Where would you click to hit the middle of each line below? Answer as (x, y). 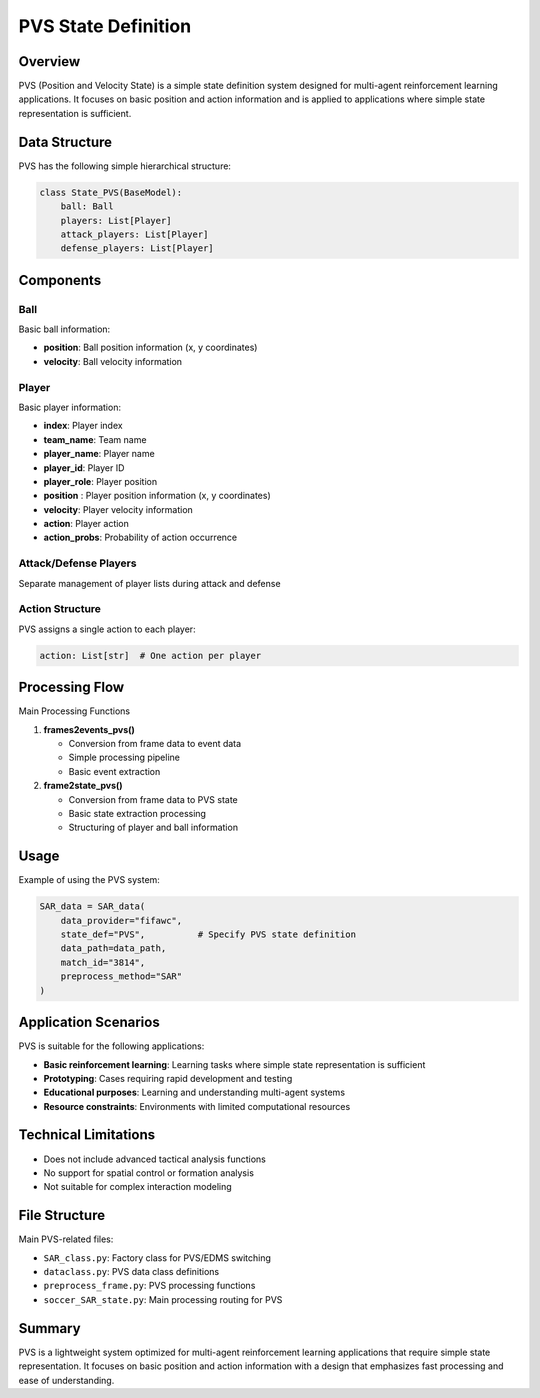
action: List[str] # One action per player (150, 655)
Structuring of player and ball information (153, 827)
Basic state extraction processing (137, 813)
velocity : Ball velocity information (113, 361)
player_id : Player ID (84, 467)
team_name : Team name (95, 439)
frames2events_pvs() (89, 729)
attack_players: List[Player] (134, 234)
